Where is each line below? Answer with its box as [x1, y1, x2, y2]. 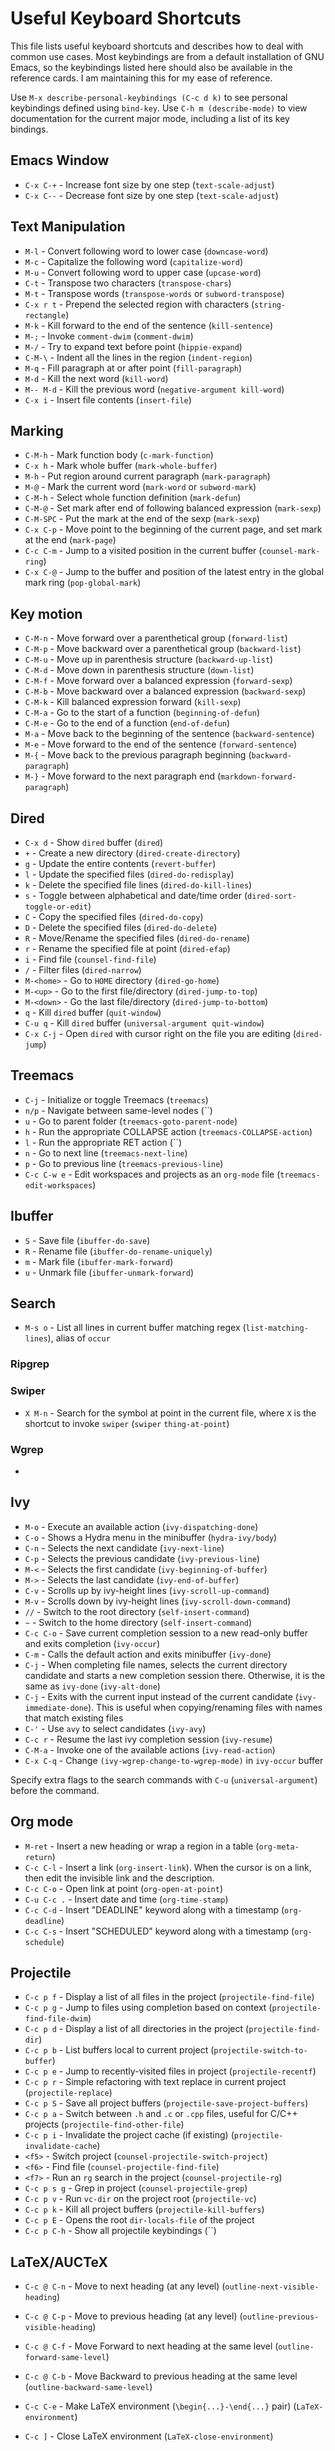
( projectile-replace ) [24, 2087, 113, 2099]
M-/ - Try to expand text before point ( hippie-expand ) [24, 340, 243, 352]
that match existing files [24, 1712, 124, 1724]
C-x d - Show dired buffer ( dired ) [24, 837, 164, 848]
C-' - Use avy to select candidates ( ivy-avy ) [24, 1722, 207, 1734]
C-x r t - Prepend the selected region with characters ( [24, 298, 255, 310]
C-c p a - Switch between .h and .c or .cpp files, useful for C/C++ [24, 2108, 298, 2120]
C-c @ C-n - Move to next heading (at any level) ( [24, 2280, 226, 2292]
